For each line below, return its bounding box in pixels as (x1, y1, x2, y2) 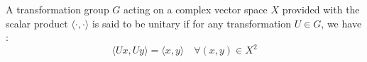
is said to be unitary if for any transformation (92, 15, 291, 30)
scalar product (6, 15, 68, 30)
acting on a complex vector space (124, 2, 268, 16)
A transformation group (6, 2, 109, 16)
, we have (321, 15, 362, 30)
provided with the (282, 2, 360, 16)
